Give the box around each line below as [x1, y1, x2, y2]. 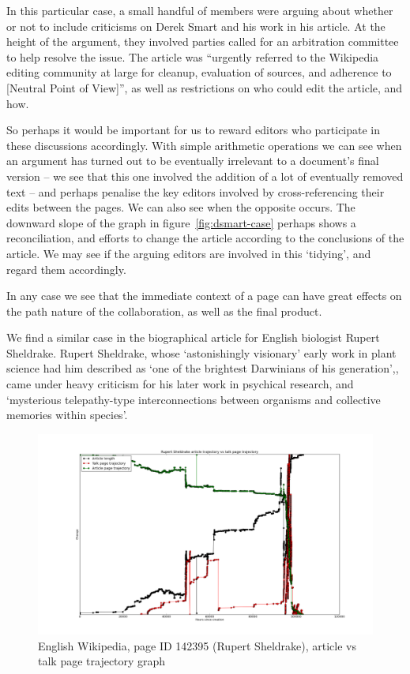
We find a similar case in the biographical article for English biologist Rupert [6, 329, 380, 346]
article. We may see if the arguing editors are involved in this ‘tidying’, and [6, 245, 371, 261]
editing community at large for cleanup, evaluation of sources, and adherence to [6, 64, 392, 81]
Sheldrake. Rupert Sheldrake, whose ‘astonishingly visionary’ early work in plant [6, 344, 397, 361]
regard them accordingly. [6, 260, 126, 277]
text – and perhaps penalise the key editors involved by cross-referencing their [6, 183, 385, 200]
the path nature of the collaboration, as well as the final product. [6, 302, 322, 319]
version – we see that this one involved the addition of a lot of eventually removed [6, 167, 404, 184]
